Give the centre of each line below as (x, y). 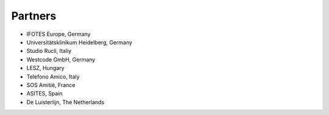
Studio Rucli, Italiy (49, 51)
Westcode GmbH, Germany (61, 59)
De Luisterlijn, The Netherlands (65, 102)
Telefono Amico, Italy (53, 77)
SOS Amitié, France (51, 85)
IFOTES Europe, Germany (58, 34)
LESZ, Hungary (45, 68)
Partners (34, 16)
